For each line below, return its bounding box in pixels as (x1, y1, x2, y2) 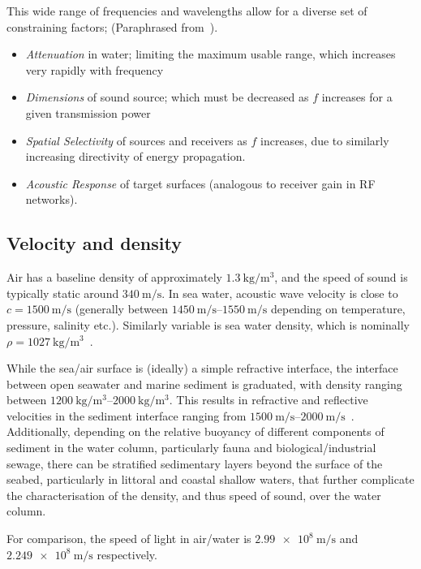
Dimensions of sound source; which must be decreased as (25, 88, 309, 106)
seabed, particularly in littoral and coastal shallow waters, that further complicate (6, 471, 415, 488)
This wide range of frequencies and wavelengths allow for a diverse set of (6, 2, 367, 19)
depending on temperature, (270, 300, 406, 317)
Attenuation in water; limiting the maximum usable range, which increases (25, 45, 396, 63)
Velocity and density (6, 231, 182, 256)
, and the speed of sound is (274, 269, 408, 286)
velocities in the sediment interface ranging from (6, 407, 247, 424)
